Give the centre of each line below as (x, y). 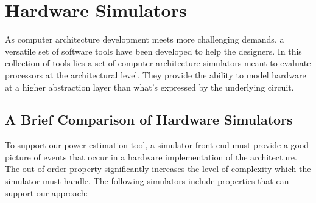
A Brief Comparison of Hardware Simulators (149, 119)
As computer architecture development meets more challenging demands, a (145, 39)
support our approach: (47, 192)
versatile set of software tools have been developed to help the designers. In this (153, 51)
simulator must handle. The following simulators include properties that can (147, 181)
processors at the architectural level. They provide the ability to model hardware (156, 74)
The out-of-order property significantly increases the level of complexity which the (158, 169)
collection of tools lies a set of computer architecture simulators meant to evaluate (158, 63)
